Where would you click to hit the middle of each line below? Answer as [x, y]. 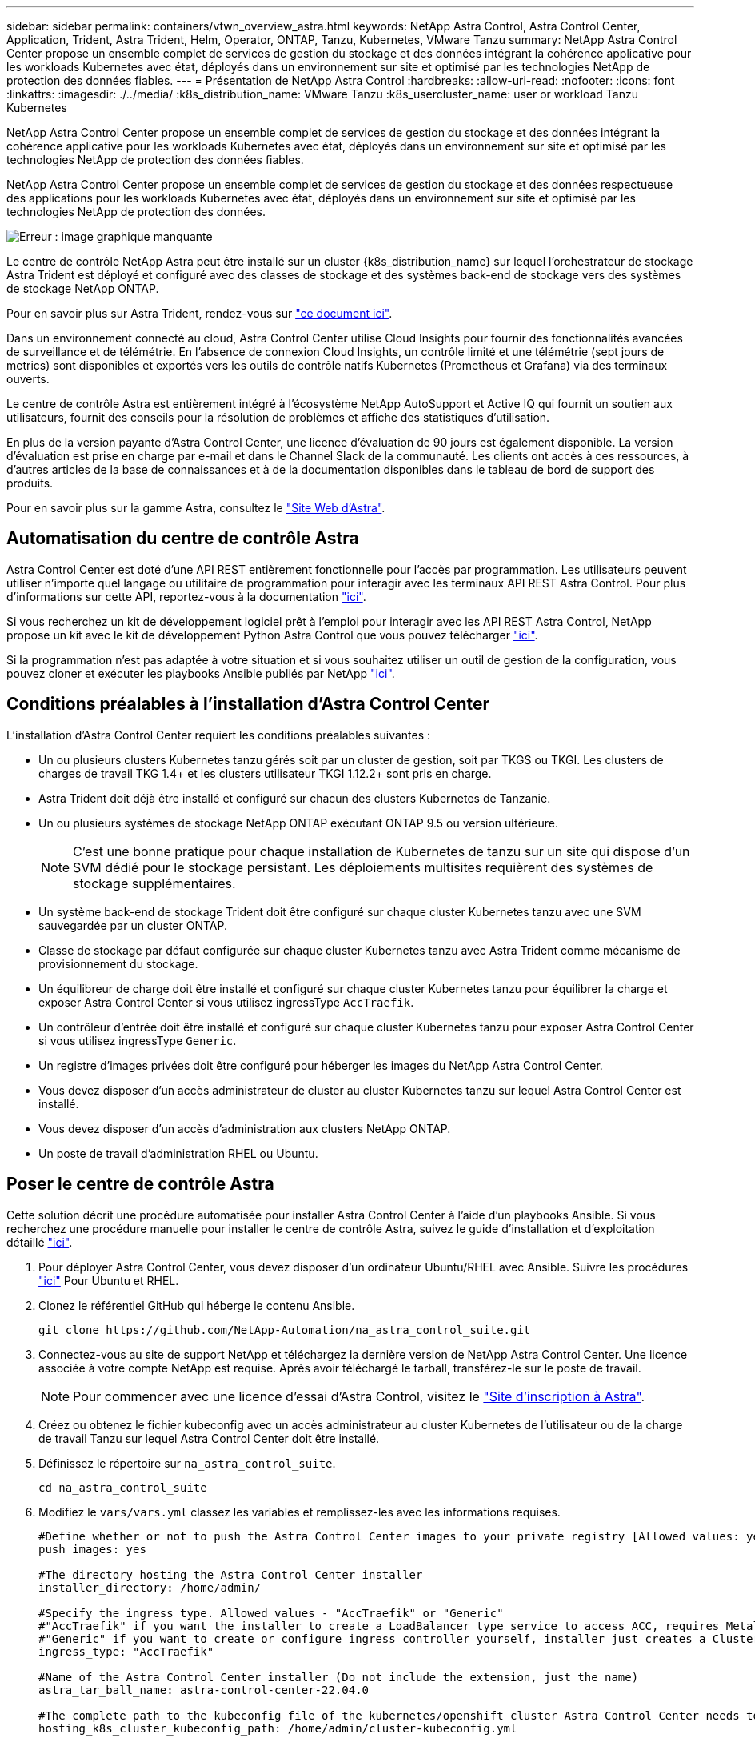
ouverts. [28, 379]
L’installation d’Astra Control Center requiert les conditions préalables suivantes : [219, 735]
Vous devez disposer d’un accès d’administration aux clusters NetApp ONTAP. [245, 1128]
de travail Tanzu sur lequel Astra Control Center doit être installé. [209, 1438]
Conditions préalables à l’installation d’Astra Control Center [248, 704]
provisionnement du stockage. [118, 963]
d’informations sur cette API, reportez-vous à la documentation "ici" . [186, 596]
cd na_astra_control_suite [123, 1487]
